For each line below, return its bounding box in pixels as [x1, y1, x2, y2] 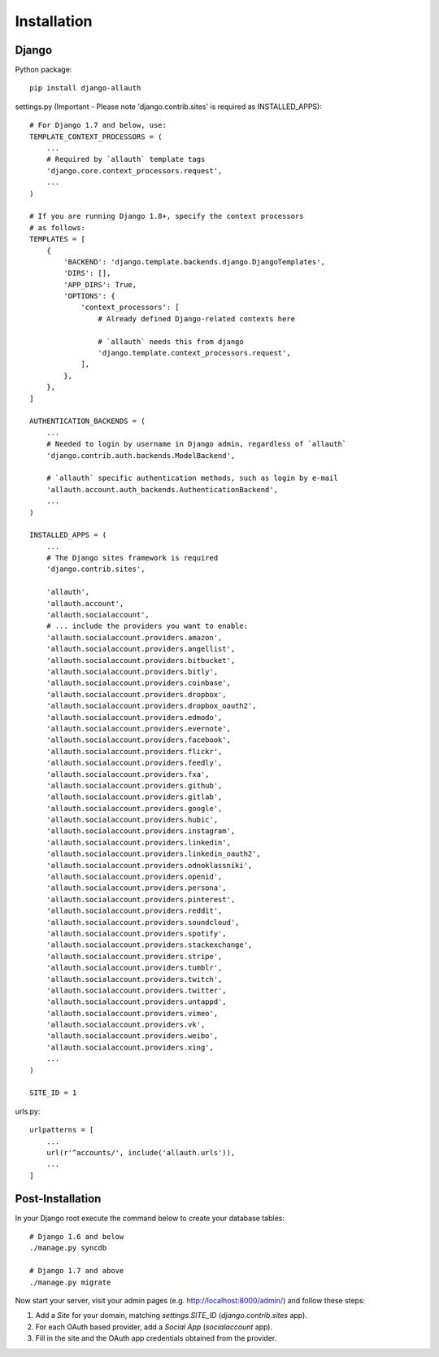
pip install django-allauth [29, 84, 141, 93]
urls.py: [15, 1106, 41, 1116]
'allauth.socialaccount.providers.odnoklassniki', [46, 861, 253, 870]
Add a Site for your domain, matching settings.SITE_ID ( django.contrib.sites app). [35, 1311, 308, 1320]
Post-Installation [15, 1192, 102, 1206]
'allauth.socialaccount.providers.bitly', [46, 667, 219, 676]
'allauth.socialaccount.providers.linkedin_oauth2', [46, 849, 262, 858]
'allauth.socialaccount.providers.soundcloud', [46, 918, 240, 927]
